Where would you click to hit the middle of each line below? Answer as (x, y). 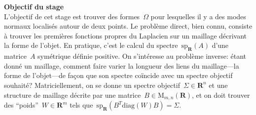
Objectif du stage (34, 6)
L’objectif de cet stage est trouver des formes (72, 16)
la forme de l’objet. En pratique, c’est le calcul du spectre (91, 45)
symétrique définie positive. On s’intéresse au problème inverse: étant (142, 56)
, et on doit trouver (221, 95)
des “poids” (21, 105)
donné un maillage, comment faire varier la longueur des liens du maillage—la (122, 65)
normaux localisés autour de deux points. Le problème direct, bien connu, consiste (128, 26)
